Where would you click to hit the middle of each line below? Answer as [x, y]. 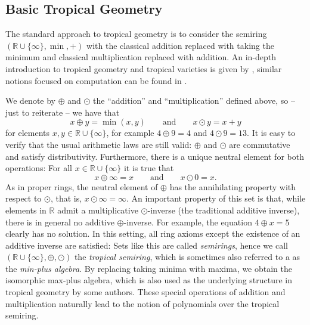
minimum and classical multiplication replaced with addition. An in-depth [141, 57]
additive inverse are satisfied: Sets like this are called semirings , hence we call [147, 245]
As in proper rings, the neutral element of [82, 186]
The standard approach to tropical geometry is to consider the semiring [136, 34]
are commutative [260, 144]
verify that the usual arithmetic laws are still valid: [99, 144]
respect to [24, 198]
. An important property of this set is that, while [216, 198]
